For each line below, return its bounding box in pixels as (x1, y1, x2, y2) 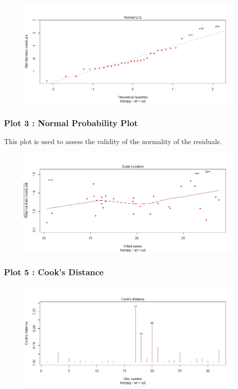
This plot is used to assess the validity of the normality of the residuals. (4, 136, 222, 146)
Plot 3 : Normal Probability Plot (4, 116, 138, 129)
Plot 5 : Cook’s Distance (4, 265, 104, 278)
